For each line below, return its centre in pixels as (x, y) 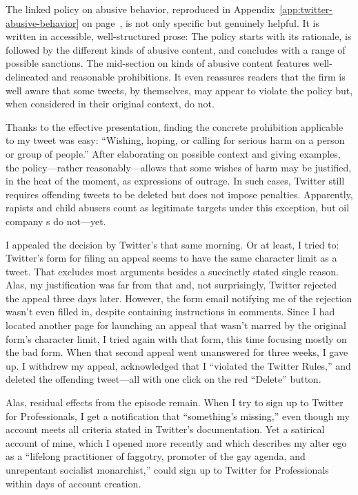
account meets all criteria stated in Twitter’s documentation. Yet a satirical (165, 429)
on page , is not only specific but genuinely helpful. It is (201, 22)
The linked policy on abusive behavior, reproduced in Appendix (140, 9)
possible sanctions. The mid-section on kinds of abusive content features (158, 63)
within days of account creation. (73, 483)
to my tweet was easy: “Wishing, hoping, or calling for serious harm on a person (175, 140)
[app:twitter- (306, 9)
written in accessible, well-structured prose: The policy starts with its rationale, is (179, 36)
